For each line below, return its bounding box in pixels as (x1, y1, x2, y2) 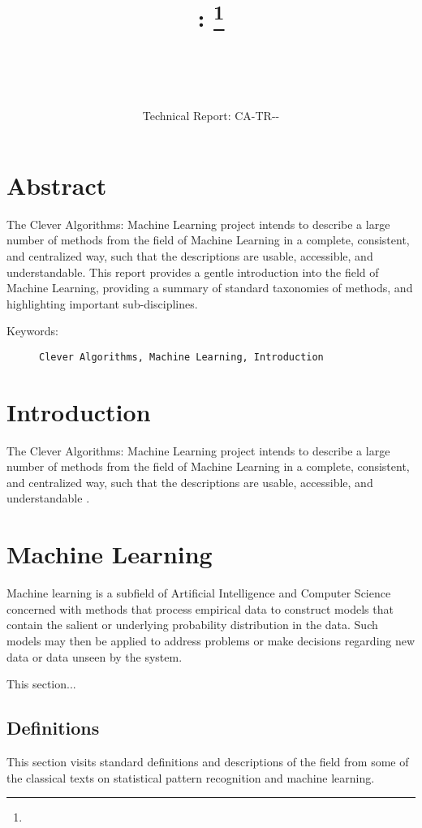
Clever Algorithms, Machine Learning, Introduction (39, 351, 324, 363)
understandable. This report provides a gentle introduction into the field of (6, 263, 379, 280)
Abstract (6, 168, 107, 201)
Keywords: (6, 322, 58, 339)
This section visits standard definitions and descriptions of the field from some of (6, 753, 409, 770)
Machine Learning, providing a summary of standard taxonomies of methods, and (6, 279, 413, 296)
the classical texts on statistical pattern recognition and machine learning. (6, 769, 375, 786)
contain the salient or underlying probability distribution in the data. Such (6, 616, 378, 633)
